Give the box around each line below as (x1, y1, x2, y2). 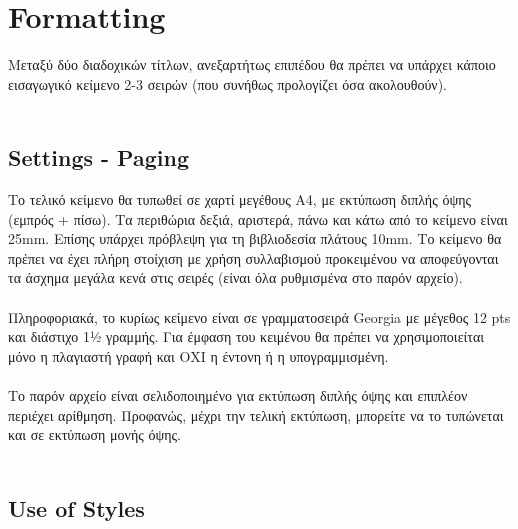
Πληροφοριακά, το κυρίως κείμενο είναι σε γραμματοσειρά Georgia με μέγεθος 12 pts (8, 306, 511, 327)
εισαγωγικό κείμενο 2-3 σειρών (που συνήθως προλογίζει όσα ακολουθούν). (8, 73, 447, 94)
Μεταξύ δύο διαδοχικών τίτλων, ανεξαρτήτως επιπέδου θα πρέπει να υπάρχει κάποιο (8, 54, 496, 75)
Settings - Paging (8, 142, 189, 173)
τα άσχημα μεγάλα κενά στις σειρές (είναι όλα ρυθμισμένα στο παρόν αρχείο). (8, 267, 463, 288)
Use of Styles (8, 492, 145, 523)
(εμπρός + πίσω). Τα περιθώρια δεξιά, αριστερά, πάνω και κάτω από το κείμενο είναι (8, 208, 508, 229)
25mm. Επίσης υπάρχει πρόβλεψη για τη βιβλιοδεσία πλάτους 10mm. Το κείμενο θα (8, 228, 502, 249)
